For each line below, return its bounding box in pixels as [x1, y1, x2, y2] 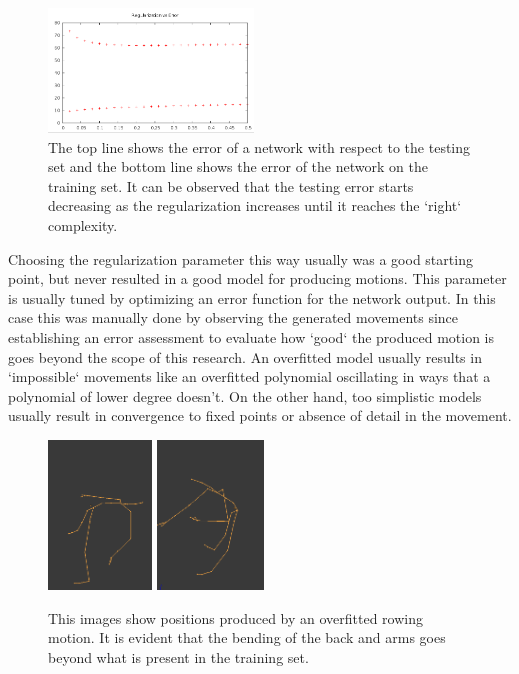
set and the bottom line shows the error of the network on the [48, 156, 428, 177]
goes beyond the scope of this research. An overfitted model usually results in [8, 346, 482, 367]
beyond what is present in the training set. [48, 646, 309, 667]
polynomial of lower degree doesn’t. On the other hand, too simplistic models [8, 385, 482, 406]
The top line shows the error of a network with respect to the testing [48, 136, 471, 157]
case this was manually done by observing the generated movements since [8, 307, 459, 328]
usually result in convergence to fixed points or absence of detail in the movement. [8, 405, 512, 426]
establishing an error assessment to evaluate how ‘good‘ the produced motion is [8, 326, 495, 347]
